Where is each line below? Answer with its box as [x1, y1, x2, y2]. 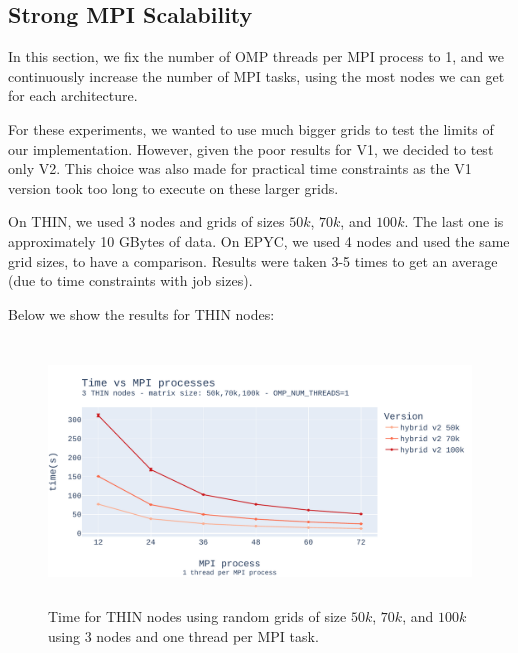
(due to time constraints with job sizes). [8, 270, 253, 291]
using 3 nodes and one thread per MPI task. [48, 626, 319, 647]
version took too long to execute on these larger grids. [8, 177, 339, 198]
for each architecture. [8, 85, 138, 106]
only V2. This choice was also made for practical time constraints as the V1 [8, 158, 472, 179]
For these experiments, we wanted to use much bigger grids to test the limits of [8, 118, 494, 139]
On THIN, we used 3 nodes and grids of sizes [8, 211, 285, 232]
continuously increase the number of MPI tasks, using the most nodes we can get [8, 65, 505, 86]
